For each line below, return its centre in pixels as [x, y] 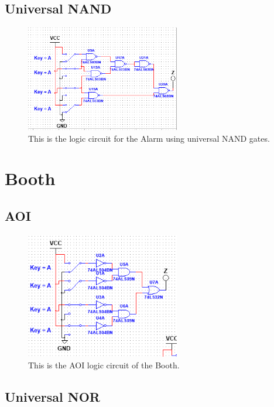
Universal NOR [52, 396]
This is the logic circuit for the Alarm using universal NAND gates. [149, 138]
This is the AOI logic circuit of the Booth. [104, 365]
